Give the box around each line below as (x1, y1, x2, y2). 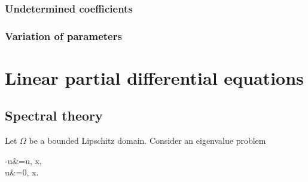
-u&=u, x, (5, 154, 42, 166)
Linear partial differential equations (5, 65, 304, 90)
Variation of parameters (5, 28, 122, 43)
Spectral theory (5, 106, 103, 125)
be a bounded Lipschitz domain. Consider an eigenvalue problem (29, 134, 266, 147)
